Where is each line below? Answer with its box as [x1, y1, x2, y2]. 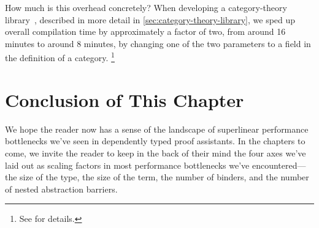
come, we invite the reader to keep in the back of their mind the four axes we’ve [5, 146, 306, 159]
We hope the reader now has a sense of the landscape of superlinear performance [5, 122, 309, 135]
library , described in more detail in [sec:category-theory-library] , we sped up [5, 13, 296, 26]
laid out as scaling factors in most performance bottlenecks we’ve [5, 158, 250, 171]
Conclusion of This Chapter [5, 87, 244, 112]
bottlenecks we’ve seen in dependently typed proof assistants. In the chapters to [5, 134, 306, 147]
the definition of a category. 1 [5, 50, 115, 64]
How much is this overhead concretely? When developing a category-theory [5, 1, 287, 13]
